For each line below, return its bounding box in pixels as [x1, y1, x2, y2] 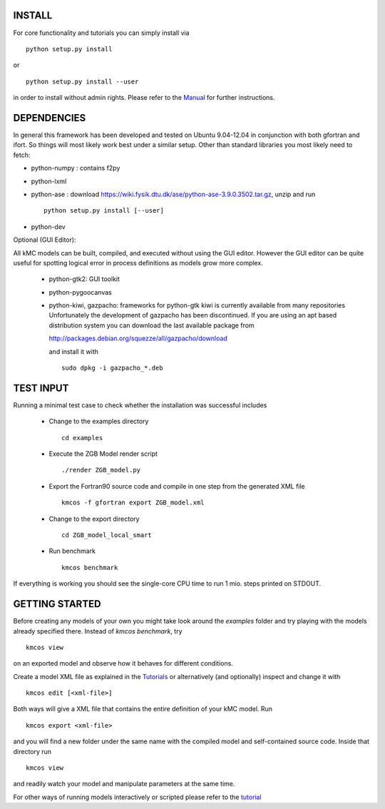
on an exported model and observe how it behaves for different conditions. [13, 659, 233, 668]
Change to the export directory [48, 514, 140, 523]
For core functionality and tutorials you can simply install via [13, 29, 190, 37]
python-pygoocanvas [48, 288, 112, 296]
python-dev [31, 222, 66, 231]
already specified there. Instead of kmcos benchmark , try [13, 626, 183, 635]
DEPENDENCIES [13, 111, 86, 124]
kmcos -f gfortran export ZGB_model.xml [61, 499, 205, 507]
